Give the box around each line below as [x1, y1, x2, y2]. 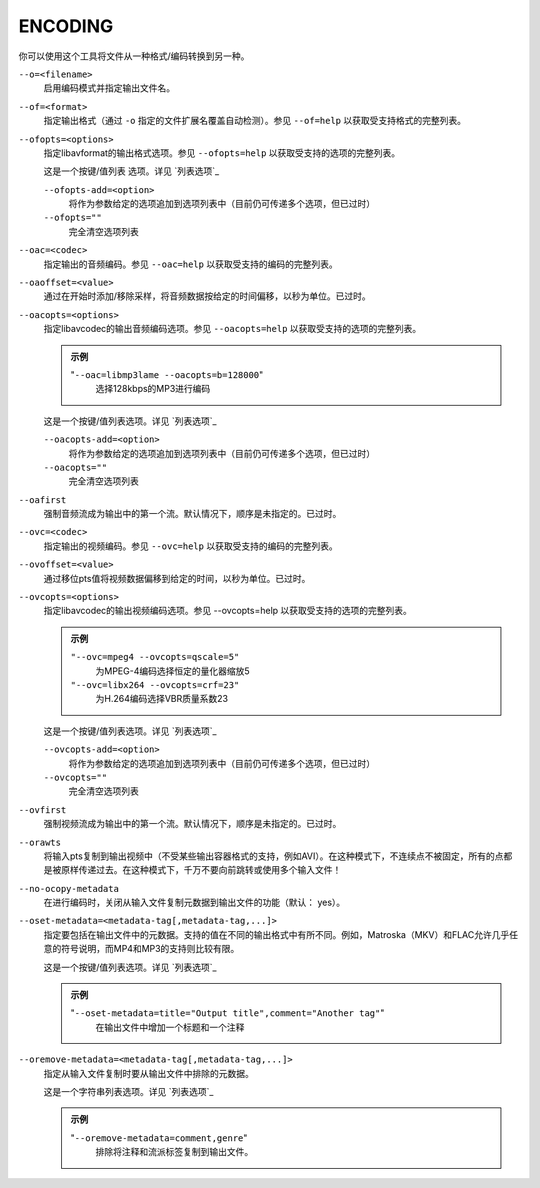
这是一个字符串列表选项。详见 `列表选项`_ [43, 1085, 214, 1097]
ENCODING [18, 15, 114, 37]
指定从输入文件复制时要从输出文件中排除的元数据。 [43, 1067, 254, 1079]
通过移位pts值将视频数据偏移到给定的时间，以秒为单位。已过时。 [43, 572, 311, 584]
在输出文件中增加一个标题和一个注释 [95, 1021, 245, 1033]
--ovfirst [18, 804, 67, 815]
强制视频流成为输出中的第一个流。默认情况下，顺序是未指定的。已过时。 [43, 818, 342, 830]
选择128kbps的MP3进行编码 [95, 383, 211, 395]
